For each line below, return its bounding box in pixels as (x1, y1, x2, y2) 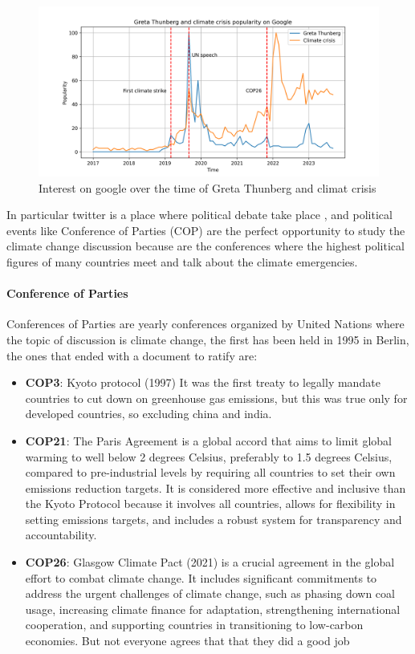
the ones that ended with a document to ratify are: (6, 347, 258, 364)
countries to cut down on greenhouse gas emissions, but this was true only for (25, 389, 408, 406)
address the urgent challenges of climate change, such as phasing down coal (25, 585, 395, 602)
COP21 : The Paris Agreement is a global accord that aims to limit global (25, 432, 392, 449)
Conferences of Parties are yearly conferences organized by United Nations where (6, 315, 405, 332)
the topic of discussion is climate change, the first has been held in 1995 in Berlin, (6, 331, 409, 347)
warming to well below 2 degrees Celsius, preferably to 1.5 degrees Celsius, (25, 448, 393, 465)
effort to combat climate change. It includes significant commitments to (25, 569, 377, 586)
